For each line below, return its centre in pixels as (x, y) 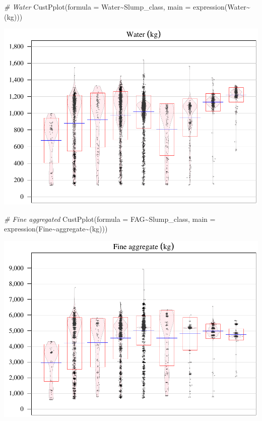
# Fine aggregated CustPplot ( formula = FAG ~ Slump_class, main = (110, 219)
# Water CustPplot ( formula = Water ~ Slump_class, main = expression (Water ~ (127, 7)
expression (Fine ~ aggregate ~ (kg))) (56, 229)
